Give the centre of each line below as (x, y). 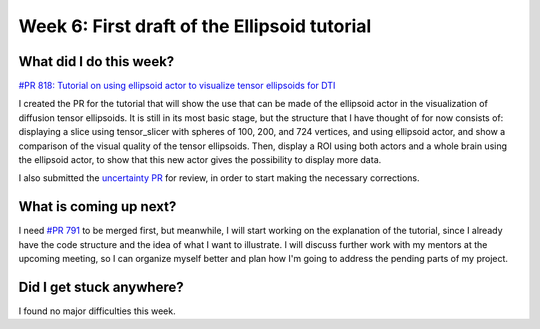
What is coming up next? (97, 206)
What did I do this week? (96, 61)
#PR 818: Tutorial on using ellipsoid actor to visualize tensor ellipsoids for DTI (177, 86)
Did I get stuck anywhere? (101, 286)
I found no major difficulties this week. (97, 311)
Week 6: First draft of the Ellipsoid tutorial (195, 26)
